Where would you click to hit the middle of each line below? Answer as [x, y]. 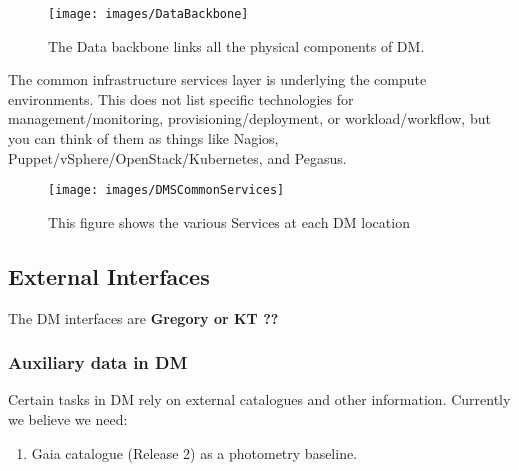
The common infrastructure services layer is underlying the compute [217, 79]
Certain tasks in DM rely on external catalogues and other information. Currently [259, 399]
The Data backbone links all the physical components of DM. [236, 45]
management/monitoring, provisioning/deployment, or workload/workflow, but [249, 118]
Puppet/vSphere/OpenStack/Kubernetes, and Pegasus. [177, 157]
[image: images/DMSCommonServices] [166, 190]
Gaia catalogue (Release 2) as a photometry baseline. [194, 452]
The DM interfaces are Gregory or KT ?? [143, 317]
